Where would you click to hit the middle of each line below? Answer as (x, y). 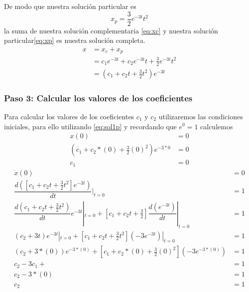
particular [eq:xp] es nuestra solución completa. (75, 40)
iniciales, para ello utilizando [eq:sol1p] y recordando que (90, 126)
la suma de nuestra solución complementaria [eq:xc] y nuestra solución (111, 30)
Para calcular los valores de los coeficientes (69, 116)
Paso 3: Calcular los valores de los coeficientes (98, 98)
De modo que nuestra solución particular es (70, 6)
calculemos (217, 126)
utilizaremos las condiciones (201, 116)
